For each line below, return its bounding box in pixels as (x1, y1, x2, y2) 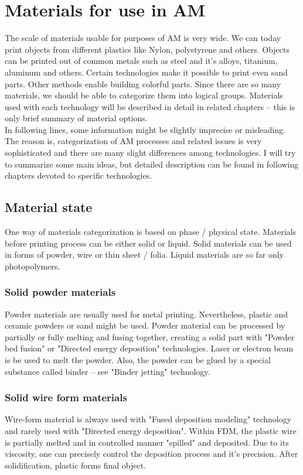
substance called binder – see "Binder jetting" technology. (5, 365, 210, 377)
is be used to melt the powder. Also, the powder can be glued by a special (5, 354, 271, 366)
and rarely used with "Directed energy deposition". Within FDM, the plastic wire (5, 425, 297, 437)
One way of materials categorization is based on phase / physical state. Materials (5, 225, 297, 238)
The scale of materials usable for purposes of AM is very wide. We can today (5, 32, 281, 44)
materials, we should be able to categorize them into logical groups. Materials (5, 89, 283, 101)
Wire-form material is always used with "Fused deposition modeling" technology (5, 413, 292, 425)
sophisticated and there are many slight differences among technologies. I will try (5, 146, 296, 159)
